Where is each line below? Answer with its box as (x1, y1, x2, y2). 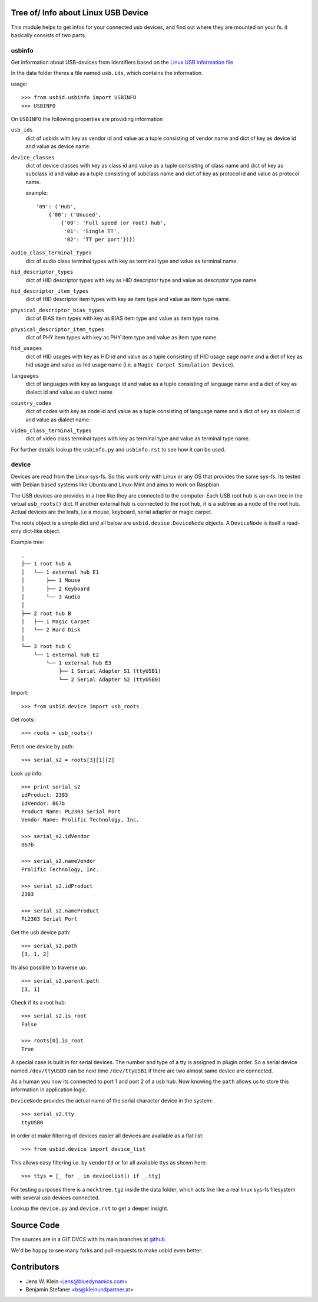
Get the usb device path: (11, 928, 71, 935)
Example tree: (11, 538, 45, 545)
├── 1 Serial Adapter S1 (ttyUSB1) (58, 668, 161, 675)
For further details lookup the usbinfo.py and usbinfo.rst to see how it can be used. (11, 446, 226, 453)
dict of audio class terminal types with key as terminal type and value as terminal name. (25, 257, 238, 264)
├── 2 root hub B (21, 610, 71, 617)
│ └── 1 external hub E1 (21, 568, 100, 575)
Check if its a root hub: (11, 999, 67, 1006)
